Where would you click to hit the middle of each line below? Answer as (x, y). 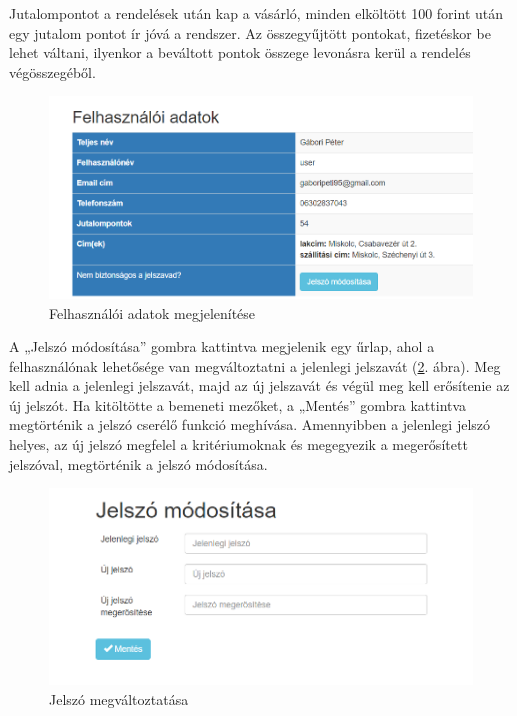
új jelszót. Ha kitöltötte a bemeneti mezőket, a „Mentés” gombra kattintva (238, 404)
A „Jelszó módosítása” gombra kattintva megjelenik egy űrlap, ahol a (222, 346)
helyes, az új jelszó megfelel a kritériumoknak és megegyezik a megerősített (238, 444)
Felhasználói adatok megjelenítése (152, 312)
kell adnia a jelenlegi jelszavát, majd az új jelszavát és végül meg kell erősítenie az (259, 385)
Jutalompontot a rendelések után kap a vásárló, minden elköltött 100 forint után (256, 13)
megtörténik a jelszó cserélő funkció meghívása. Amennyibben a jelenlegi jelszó (250, 424)
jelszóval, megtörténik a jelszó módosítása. (138, 463)
